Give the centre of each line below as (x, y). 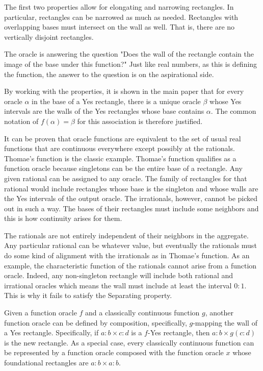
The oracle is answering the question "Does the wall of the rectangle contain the (129, 54)
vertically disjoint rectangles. (49, 36)
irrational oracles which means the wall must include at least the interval (118, 285)
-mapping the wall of (225, 322)
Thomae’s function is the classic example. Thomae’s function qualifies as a (120, 158)
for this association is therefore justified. (140, 121)
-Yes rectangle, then (179, 332)
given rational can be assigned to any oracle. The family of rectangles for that (126, 178)
